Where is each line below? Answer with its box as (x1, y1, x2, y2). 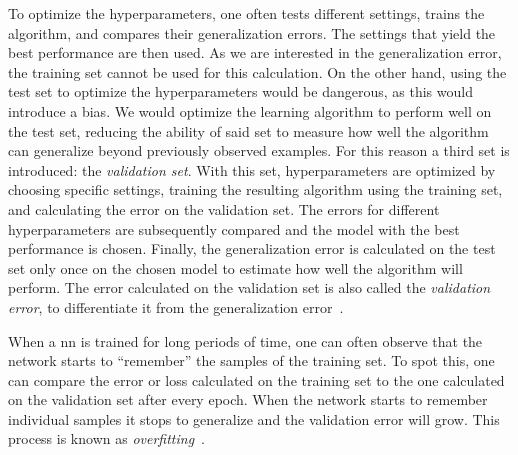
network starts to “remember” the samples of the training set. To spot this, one (8, 350, 495, 371)
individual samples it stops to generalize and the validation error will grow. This (8, 408, 500, 429)
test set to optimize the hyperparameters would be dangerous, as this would (8, 81, 473, 102)
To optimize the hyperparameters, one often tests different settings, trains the (8, 3, 485, 23)
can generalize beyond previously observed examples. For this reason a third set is (8, 140, 510, 161)
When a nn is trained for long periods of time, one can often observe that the (8, 330, 483, 351)
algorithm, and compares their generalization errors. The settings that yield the (8, 22, 496, 43)
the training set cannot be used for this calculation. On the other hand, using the (8, 61, 507, 82)
